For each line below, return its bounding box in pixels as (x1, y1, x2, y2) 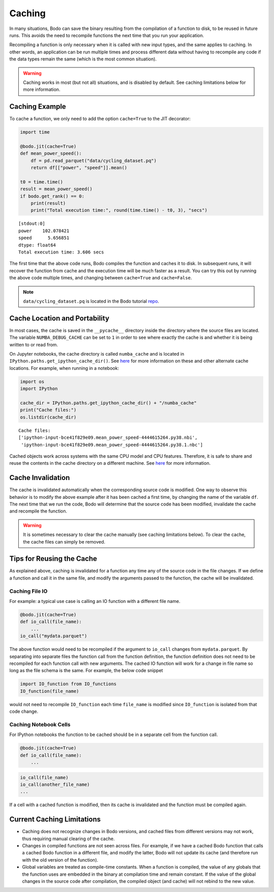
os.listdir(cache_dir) (20, 414, 77, 420)
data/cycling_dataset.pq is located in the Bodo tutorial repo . (23, 298, 159, 304)
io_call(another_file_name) (20, 781, 90, 787)
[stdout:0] (18, 221, 46, 227)
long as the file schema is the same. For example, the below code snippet (9, 667, 163, 674)
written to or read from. (9, 341, 58, 347)
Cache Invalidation (9, 473, 70, 482)
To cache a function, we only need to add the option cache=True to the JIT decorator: (9, 116, 191, 122)
